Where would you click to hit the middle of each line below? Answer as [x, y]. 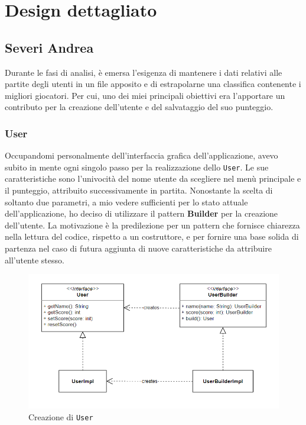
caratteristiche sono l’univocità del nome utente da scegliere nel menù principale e [153, 178]
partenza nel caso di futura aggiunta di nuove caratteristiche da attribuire [138, 248]
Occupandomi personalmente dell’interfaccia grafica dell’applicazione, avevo [141, 155]
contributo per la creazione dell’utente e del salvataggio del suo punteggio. [139, 107]
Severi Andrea [49, 47]
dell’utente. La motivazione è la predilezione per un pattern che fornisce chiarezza [152, 225]
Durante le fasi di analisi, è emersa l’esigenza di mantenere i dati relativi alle [144, 72]
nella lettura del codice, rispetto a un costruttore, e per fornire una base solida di [152, 236]
